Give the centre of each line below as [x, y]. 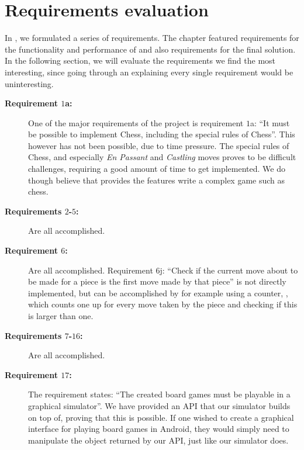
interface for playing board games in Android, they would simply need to [159, 429]
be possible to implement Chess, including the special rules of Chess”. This [162, 134]
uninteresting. [29, 83]
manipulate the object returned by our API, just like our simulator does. [158, 440]
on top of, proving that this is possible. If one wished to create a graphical [161, 417]
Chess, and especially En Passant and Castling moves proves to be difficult [162, 157]
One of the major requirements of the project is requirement [136, 122]
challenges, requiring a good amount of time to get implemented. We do [157, 169]
